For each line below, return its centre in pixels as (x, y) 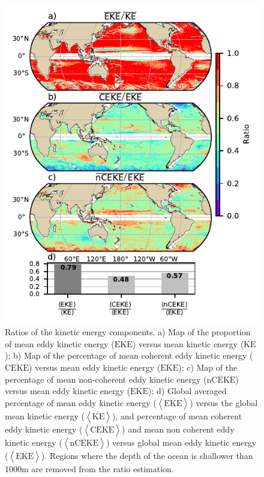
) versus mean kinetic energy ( (188, 343)
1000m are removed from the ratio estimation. (89, 468)
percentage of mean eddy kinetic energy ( (81, 402)
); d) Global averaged (187, 391)
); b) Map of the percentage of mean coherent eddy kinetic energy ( (129, 355)
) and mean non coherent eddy (178, 429)
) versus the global (224, 402)
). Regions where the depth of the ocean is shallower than (147, 455)
